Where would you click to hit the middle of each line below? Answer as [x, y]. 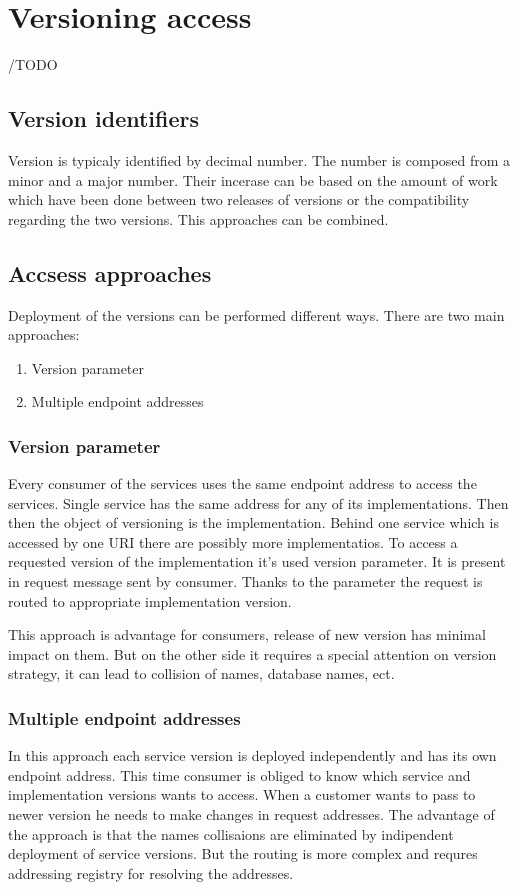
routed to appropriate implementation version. [150, 600]
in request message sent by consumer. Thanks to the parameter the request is [245, 581]
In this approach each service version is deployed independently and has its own [252, 755]
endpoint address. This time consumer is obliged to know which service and [239, 774]
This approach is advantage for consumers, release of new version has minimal [247, 634]
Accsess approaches [110, 272]
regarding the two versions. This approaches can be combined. [198, 218]
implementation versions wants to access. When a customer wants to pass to [242, 794]
